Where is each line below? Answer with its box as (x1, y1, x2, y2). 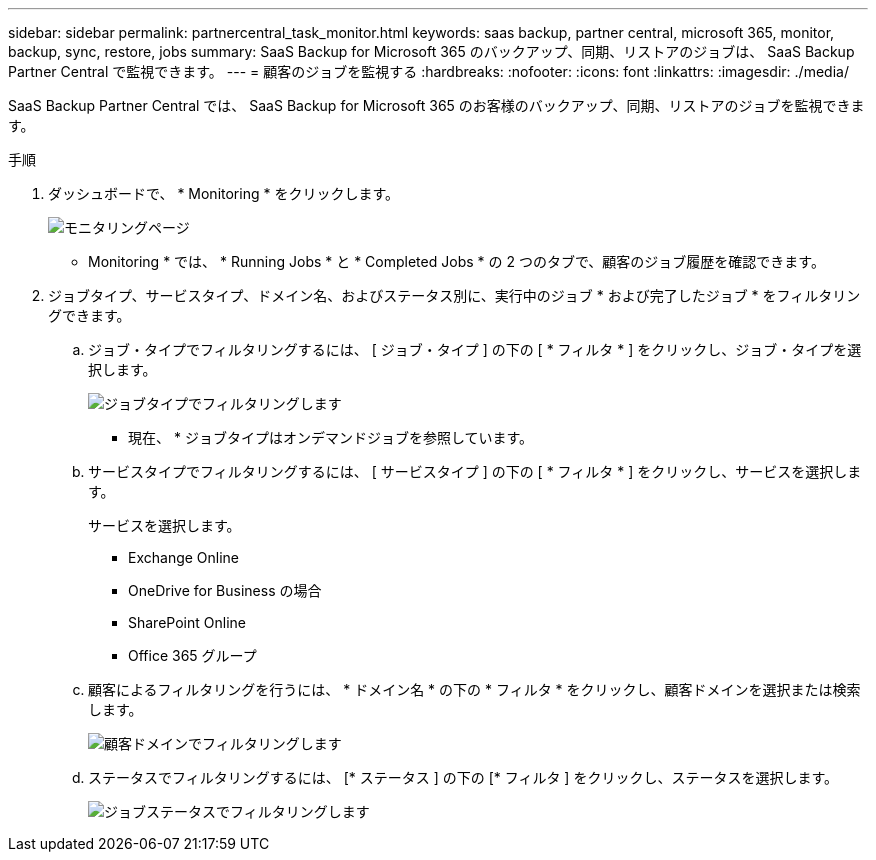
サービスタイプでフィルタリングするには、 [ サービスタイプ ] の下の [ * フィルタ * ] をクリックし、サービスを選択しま (88, 463, 862, 480)
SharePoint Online (128, 614, 246, 631)
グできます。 (48, 307, 131, 324)
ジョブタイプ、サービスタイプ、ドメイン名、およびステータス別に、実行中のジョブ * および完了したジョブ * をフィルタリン (48, 287, 861, 304)
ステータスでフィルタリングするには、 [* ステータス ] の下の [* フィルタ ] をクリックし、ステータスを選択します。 (88, 769, 838, 786)
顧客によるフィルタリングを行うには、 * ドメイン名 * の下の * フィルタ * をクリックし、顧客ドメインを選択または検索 (88, 681, 861, 698)
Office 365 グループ (128, 647, 257, 664)
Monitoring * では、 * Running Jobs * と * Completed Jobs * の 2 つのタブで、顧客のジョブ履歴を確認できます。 (88, 253, 825, 270)
